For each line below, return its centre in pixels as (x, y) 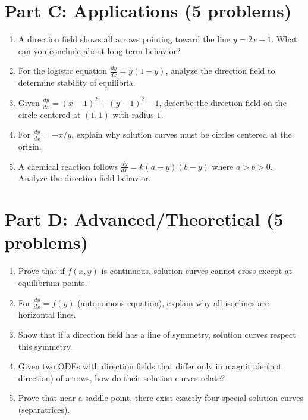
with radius (133, 114)
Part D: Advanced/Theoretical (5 (144, 219)
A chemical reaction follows (68, 166)
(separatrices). (44, 409)
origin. (30, 146)
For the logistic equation (63, 71)
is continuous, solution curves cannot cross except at (197, 271)
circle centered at (49, 114)
